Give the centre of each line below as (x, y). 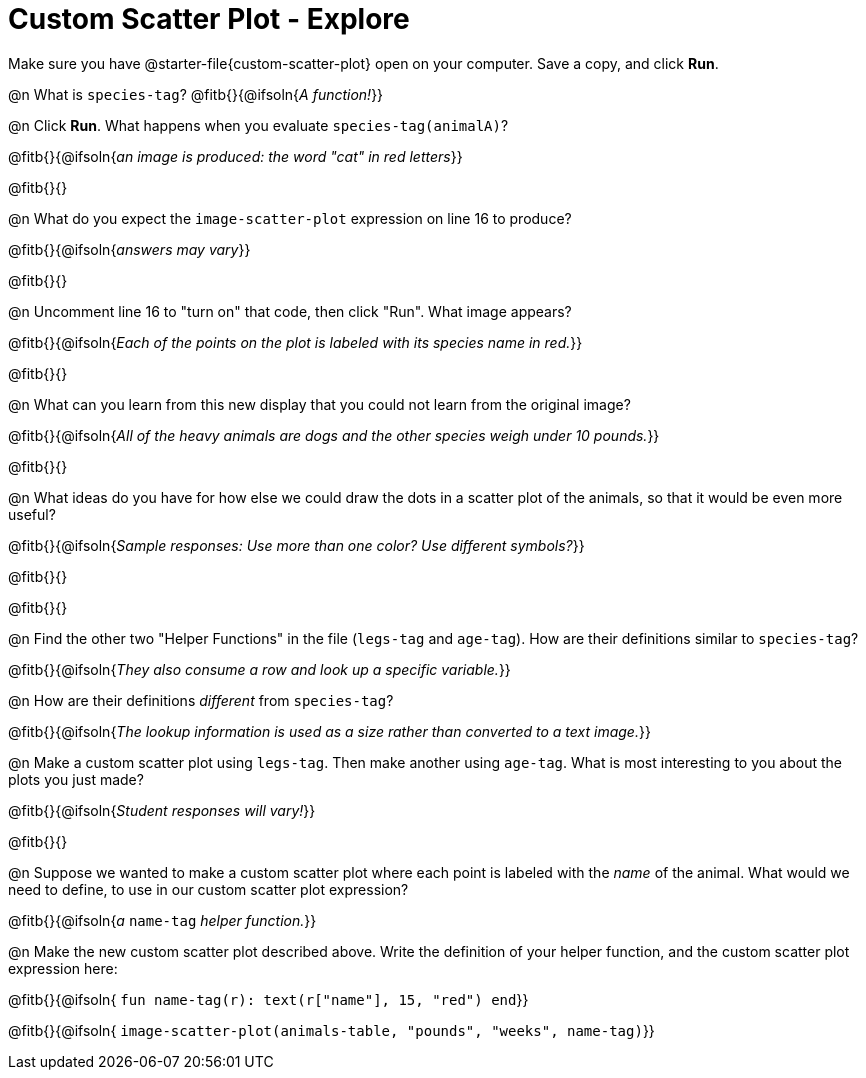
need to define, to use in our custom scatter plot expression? (208, 889)
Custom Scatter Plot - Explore (209, 19)
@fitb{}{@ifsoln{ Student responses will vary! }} (162, 810)
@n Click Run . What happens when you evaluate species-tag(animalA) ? (258, 125)
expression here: (63, 968)
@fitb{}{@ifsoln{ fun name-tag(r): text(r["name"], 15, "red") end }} (268, 999)
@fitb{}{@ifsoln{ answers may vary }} (129, 249)
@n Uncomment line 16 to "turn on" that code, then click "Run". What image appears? (290, 311)
